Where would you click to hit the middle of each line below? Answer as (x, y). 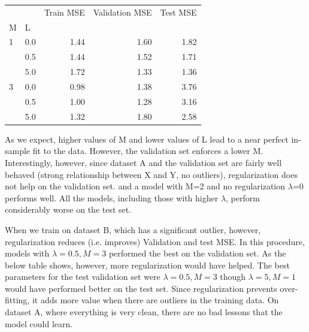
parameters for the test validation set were (83, 277)
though (233, 277)
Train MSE (64, 12)
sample (18, 151)
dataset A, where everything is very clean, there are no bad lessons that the (144, 312)
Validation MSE (122, 12)
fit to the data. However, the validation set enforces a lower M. (148, 151)
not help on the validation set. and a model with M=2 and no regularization (145, 186)
